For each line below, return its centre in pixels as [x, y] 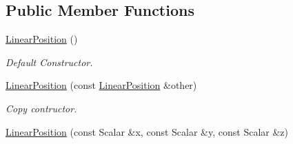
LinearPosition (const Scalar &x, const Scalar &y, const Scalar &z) [147, 131]
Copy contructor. [41, 108]
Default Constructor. [49, 62]
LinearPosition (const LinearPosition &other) [101, 85]
